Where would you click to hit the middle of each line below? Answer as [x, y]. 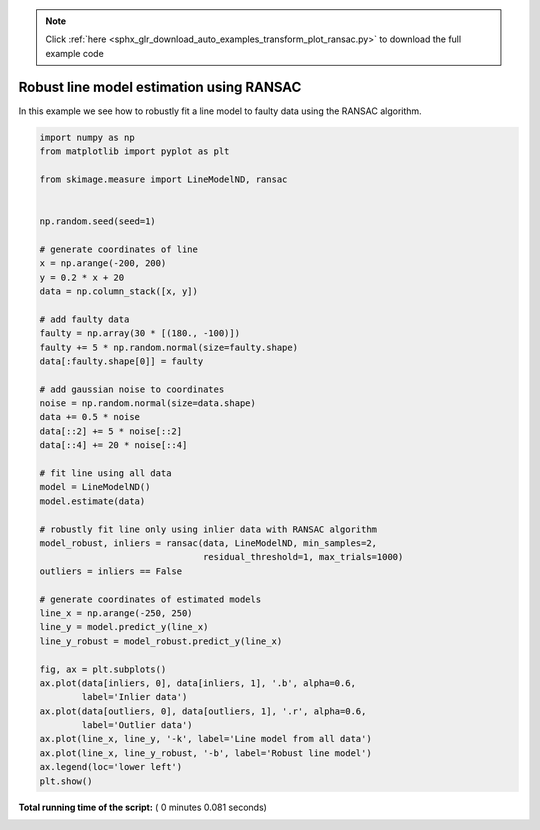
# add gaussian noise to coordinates [132, 389]
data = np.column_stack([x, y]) [119, 291]
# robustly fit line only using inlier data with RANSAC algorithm [208, 529]
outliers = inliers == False [111, 571]
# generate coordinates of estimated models [150, 599]
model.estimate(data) [92, 501]
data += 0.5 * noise [89, 417]
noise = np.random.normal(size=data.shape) [148, 403]
